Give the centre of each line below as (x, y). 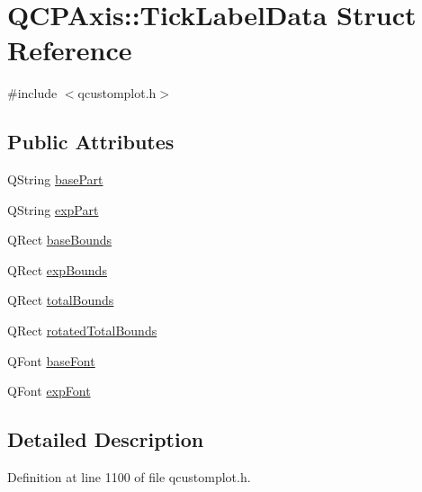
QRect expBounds (57, 269)
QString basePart (55, 179)
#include (32, 93)
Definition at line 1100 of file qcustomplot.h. (129, 477)
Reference (70, 50)
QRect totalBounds (61, 300)
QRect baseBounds (60, 240)
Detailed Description (106, 439)
